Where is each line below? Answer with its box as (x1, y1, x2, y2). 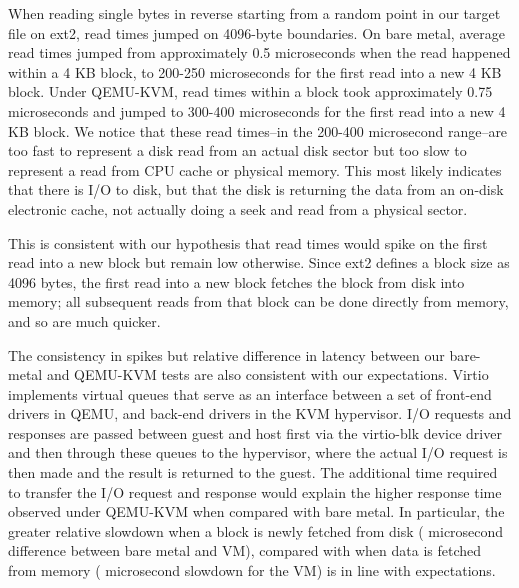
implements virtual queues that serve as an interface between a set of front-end (8, 383, 492, 404)
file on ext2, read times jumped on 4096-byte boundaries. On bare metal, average (8, 22, 505, 43)
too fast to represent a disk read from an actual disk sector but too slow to (8, 140, 467, 161)
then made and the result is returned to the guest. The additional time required (8, 462, 498, 483)
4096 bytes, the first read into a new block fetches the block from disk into (8, 271, 465, 292)
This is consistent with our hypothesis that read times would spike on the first (8, 232, 488, 253)
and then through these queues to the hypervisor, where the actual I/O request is (8, 442, 508, 463)
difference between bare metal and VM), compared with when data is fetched (8, 540, 482, 561)
